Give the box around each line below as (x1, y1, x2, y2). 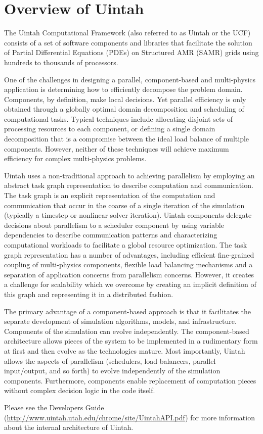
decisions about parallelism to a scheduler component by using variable (4, 219, 224, 230)
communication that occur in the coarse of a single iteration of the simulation (4, 200, 245, 210)
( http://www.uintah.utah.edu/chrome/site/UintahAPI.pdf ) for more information (4, 412, 255, 422)
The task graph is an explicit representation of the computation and (4, 190, 215, 201)
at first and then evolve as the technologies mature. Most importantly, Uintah (4, 345, 245, 356)
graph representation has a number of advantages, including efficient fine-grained (4, 249, 254, 260)
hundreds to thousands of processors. (4, 57, 118, 67)
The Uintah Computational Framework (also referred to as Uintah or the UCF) (4, 27, 251, 38)
